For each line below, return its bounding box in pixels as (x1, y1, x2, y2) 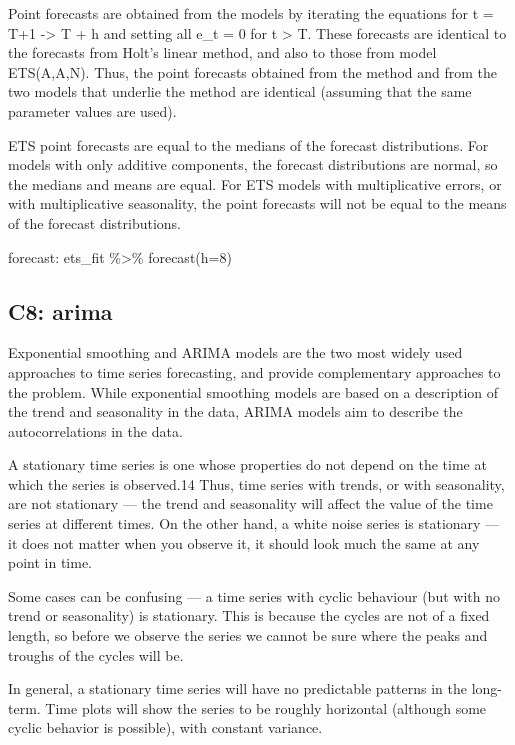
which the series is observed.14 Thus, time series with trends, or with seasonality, (8, 473, 505, 494)
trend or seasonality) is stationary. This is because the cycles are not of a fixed (8, 605, 490, 626)
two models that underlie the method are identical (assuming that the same (8, 81, 472, 102)
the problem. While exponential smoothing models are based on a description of (8, 381, 499, 402)
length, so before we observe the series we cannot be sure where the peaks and (8, 625, 488, 646)
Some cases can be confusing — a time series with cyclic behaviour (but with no (8, 585, 500, 606)
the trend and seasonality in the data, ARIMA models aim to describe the (8, 401, 463, 422)
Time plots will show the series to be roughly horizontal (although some (45, 697, 487, 718)
